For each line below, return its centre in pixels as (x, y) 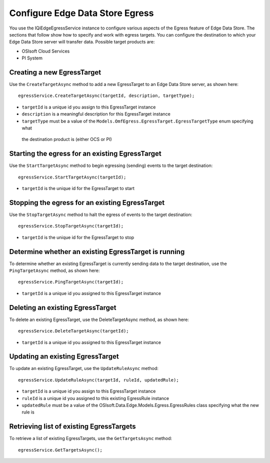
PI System (32, 58)
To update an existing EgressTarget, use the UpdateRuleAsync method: (84, 368)
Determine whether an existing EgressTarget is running (97, 252)
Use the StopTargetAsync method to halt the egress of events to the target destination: (101, 214)
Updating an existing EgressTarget (64, 357)
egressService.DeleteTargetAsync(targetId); (74, 331)
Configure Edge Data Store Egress (81, 13)
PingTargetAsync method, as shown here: (54, 270)
